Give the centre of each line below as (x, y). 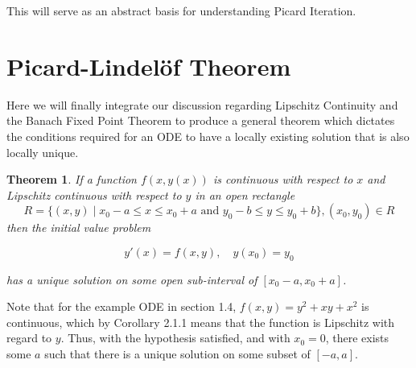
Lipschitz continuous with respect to (94, 194)
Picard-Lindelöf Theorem (149, 66)
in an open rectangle (245, 194)
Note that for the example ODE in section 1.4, (122, 306)
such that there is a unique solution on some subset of (177, 354)
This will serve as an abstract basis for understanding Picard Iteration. (181, 10)
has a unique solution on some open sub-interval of (132, 279)
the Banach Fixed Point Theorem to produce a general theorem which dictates (201, 120)
